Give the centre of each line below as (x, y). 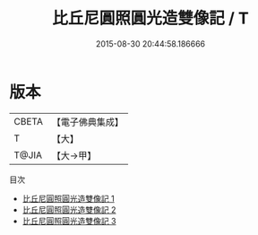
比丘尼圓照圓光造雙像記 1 (68, 198)
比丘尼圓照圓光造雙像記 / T (150, 18)
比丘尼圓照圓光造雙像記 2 (69, 209)
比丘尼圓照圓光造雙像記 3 (69, 221)
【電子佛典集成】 (87, 122)
